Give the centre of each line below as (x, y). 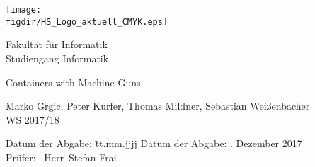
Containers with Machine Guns (73, 82)
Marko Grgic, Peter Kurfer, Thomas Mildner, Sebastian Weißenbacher (158, 106)
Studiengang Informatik (57, 58)
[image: (24, 10)
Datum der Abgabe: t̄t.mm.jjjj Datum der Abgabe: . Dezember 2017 (154, 143)
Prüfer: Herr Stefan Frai (61, 157)
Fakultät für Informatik (57, 44)
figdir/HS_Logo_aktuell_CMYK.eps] (87, 22)
